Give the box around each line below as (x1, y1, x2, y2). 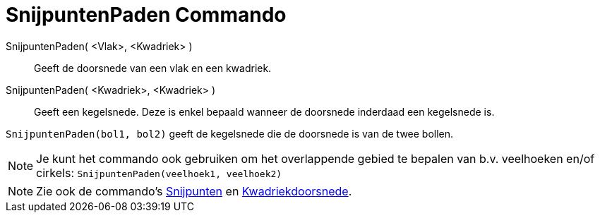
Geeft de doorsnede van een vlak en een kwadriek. (34, 61, 272, 74)
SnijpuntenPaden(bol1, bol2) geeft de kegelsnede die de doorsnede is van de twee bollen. (6, 127, 454, 140)
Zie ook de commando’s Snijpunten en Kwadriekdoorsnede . (36, 183, 352, 198)
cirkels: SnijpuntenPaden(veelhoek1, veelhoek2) (36, 165, 282, 180)
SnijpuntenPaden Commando (6, 3, 287, 27)
